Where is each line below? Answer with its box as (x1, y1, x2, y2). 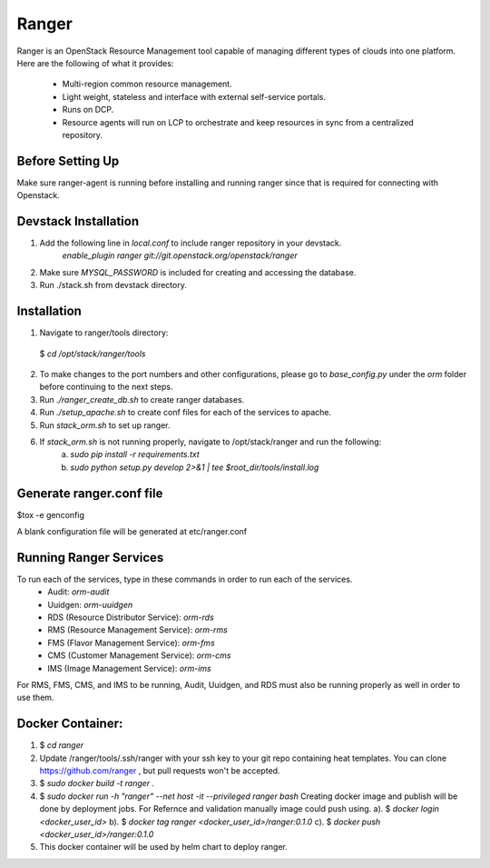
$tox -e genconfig (16, 509, 85, 520)
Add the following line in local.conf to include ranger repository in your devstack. (39, 237, 342, 249)
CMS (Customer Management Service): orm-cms (47, 650, 231, 661)
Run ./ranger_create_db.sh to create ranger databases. (39, 394, 245, 404)
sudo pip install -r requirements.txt (70, 449, 200, 460)
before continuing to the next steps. (39, 382, 173, 393)
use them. (16, 692, 54, 703)
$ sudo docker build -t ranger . (39, 778, 155, 789)
